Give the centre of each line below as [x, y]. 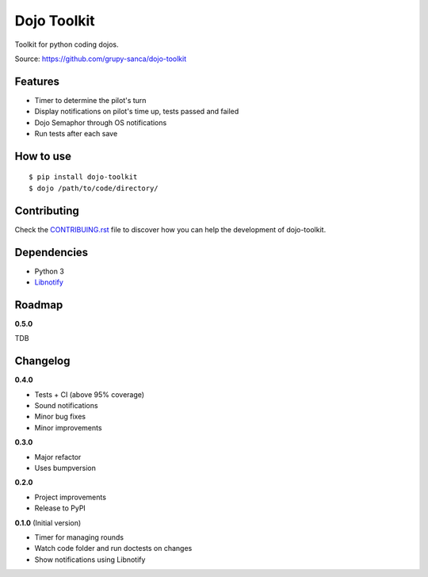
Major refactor [58, 457]
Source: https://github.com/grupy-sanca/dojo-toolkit [100, 59]
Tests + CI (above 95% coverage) [90, 394]
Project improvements [71, 497]
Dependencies [52, 252]
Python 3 [50, 271]
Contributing [47, 210]
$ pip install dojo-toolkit [83, 177]
